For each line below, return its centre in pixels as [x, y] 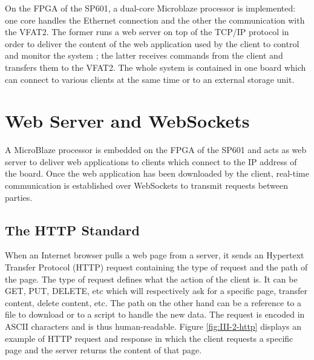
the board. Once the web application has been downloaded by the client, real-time [157, 173]
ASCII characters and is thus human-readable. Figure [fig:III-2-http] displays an [153, 326]
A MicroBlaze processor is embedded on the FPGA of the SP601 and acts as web [156, 150]
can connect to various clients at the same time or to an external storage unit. [150, 79]
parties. [19, 197]
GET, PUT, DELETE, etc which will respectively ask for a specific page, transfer [156, 291]
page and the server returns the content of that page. [103, 350]
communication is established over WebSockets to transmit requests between [147, 185]
